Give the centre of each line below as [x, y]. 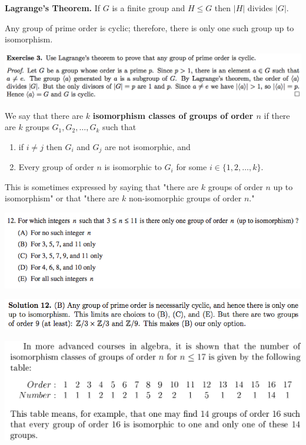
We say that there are [44, 115]
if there [277, 115]
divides [260, 8]
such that [119, 127]
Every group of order [56, 167]
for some [192, 167]
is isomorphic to [133, 167]
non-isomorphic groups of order [185, 198]
